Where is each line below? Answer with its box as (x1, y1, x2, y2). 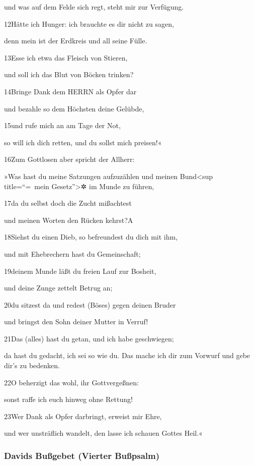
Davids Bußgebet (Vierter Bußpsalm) (4, 449, 160, 461)
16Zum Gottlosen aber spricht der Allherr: (4, 154, 135, 164)
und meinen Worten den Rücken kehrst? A (4, 214, 133, 225)
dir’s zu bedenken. (4, 360, 60, 371)
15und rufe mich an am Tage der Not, (4, 120, 121, 131)
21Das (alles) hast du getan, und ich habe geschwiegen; (4, 333, 174, 343)
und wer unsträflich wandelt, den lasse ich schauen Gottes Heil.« (4, 428, 203, 438)
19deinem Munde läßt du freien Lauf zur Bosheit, (4, 265, 156, 276)
